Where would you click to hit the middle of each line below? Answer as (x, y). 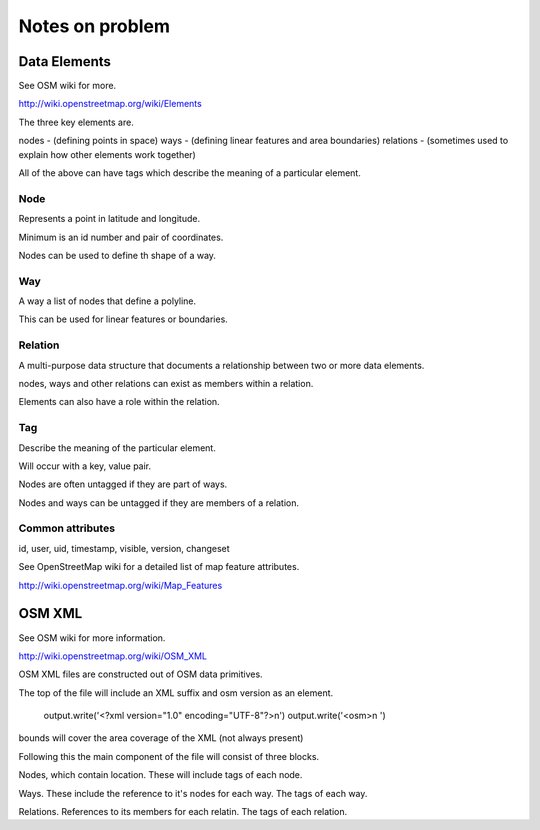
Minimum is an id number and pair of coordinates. (121, 237)
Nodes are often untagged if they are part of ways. (123, 484)
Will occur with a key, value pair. (85, 466)
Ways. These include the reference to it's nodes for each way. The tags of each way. (193, 793)
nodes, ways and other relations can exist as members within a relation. (166, 383)
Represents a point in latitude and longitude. (109, 219)
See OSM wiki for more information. (92, 637)
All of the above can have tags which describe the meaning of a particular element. (190, 173)
